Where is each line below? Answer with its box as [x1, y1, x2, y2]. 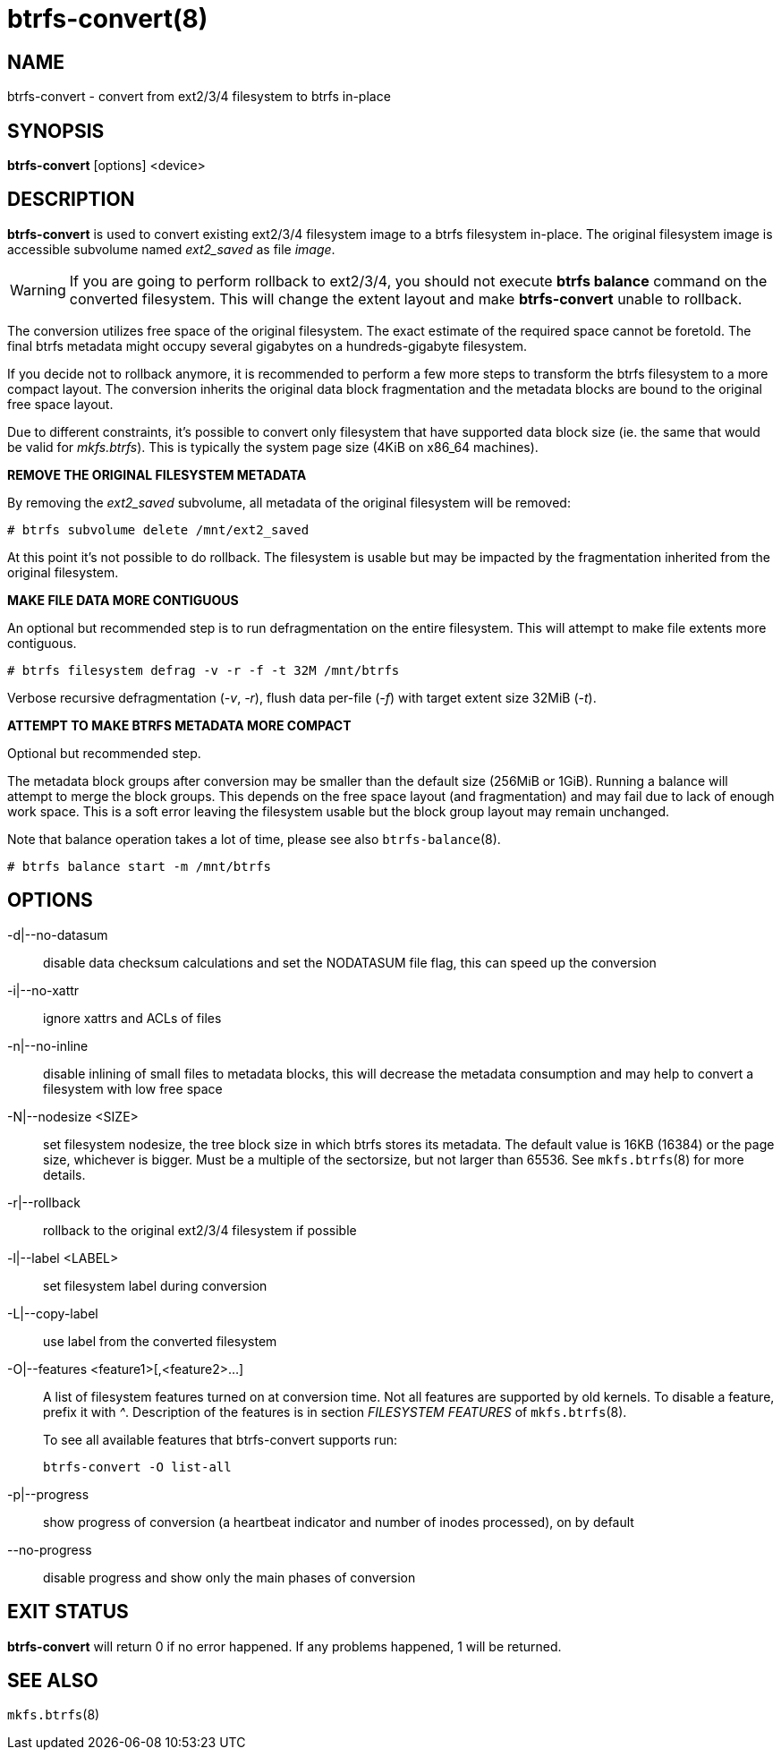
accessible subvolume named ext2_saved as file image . [7, 241, 335, 257]
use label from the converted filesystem [43, 1333, 277, 1349]
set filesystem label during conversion [43, 1277, 267, 1293]
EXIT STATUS [7, 1600, 129, 1624]
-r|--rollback [7, 1194, 81, 1210]
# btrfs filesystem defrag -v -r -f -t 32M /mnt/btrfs [7, 662, 400, 678]
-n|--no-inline [7, 1037, 89, 1053]
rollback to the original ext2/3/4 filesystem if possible [43, 1222, 357, 1238]
